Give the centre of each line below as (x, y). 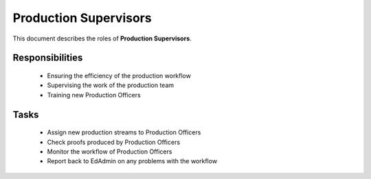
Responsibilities (48, 58)
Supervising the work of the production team (111, 85)
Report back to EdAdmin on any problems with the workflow (132, 161)
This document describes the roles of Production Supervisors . (102, 38)
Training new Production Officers (94, 95)
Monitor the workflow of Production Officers (110, 152)
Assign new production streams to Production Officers (124, 132)
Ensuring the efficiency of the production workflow (119, 75)
